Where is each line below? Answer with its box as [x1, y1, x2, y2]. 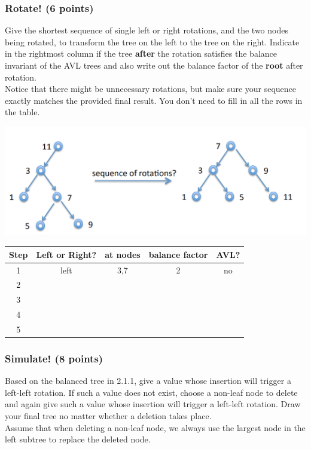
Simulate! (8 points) [5, 350, 103, 365]
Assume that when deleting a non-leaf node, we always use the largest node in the [5, 421, 306, 433]
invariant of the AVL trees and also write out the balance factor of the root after [5, 59, 303, 71]
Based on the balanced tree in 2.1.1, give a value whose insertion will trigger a [5, 374, 291, 387]
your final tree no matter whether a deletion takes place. [5, 409, 212, 422]
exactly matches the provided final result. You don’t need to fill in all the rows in [5, 94, 303, 106]
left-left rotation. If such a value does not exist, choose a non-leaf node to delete [5, 386, 298, 398]
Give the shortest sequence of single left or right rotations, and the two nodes [5, 24, 288, 36]
